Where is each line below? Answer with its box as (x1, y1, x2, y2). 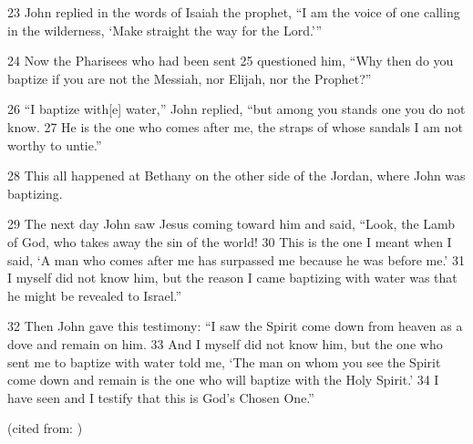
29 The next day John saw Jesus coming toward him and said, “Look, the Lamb (7, 214, 456, 233)
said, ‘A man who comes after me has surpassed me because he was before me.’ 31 (7, 250, 465, 269)
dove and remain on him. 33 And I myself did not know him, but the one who (7, 334, 443, 353)
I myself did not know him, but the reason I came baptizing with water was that (7, 268, 458, 287)
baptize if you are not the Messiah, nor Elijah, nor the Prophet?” (7, 68, 372, 88)
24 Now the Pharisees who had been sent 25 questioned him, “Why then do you (7, 51, 454, 70)
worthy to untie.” (7, 135, 102, 154)
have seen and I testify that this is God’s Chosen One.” (7, 387, 314, 407)
